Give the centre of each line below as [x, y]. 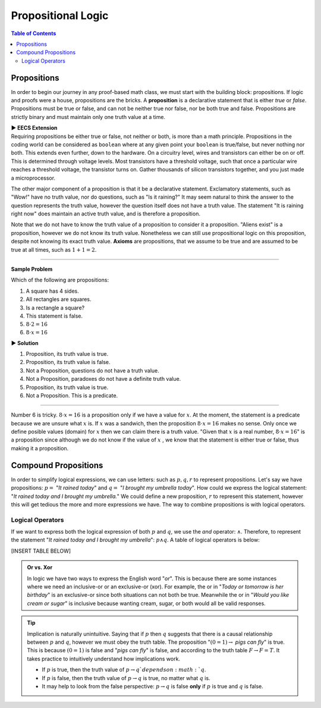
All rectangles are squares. [59, 299]
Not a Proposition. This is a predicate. [72, 395]
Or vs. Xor [40, 568]
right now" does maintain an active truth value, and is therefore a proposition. [106, 214]
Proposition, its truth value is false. [68, 362]
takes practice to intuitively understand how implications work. [104, 659]
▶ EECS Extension [34, 128]
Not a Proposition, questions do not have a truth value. [93, 370]
